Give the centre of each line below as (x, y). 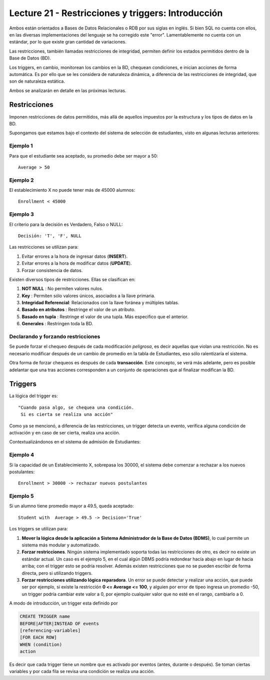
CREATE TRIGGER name (45, 616)
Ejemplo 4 (22, 455)
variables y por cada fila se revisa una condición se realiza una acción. (82, 671)
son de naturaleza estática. (37, 81)
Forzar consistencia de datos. (52, 270)
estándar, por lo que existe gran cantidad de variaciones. (68, 42)
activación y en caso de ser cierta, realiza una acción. (65, 433)
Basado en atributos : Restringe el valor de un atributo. (79, 310)
